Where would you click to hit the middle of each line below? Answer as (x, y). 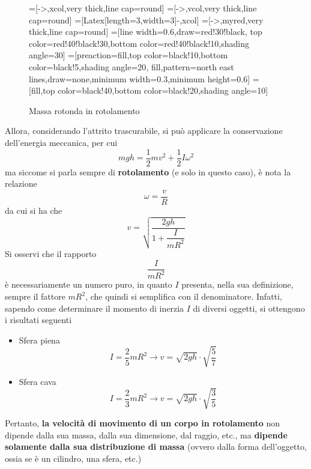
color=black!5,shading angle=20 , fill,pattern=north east (131, 66)
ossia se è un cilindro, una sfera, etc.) (73, 458)
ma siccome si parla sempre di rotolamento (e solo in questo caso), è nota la (148, 171)
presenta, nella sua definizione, (237, 284)
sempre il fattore (35, 296)
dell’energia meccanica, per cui (61, 142)
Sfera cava (38, 381)
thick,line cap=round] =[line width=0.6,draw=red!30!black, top (146, 32)
